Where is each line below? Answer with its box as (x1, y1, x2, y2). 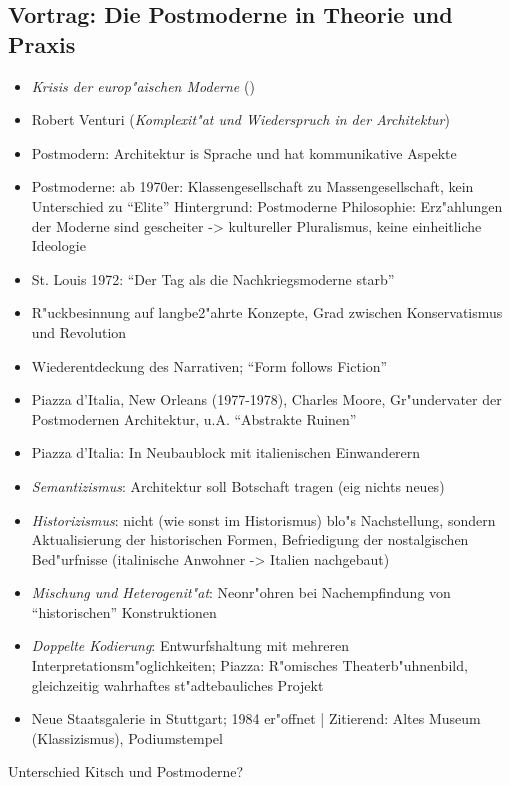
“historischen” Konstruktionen (31, 601, 217, 622)
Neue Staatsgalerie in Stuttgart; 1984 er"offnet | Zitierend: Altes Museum (31, 708, 481, 729)
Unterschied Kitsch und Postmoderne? (8, 761, 244, 782)
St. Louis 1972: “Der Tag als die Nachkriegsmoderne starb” (31, 268, 395, 289)
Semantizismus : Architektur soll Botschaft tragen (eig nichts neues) (31, 475, 445, 496)
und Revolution (31, 321, 127, 342)
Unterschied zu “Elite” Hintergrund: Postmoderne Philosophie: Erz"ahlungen (31, 195, 503, 216)
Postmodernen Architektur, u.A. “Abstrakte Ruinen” (31, 408, 357, 429)
